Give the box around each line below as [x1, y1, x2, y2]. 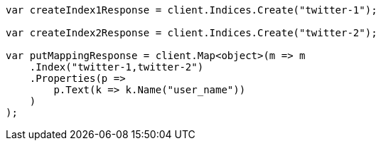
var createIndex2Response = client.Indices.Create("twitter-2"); [6, 27, 377, 38]
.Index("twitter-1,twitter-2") [29, 61, 204, 73]
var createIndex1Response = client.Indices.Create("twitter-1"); [6, 4, 377, 16]
